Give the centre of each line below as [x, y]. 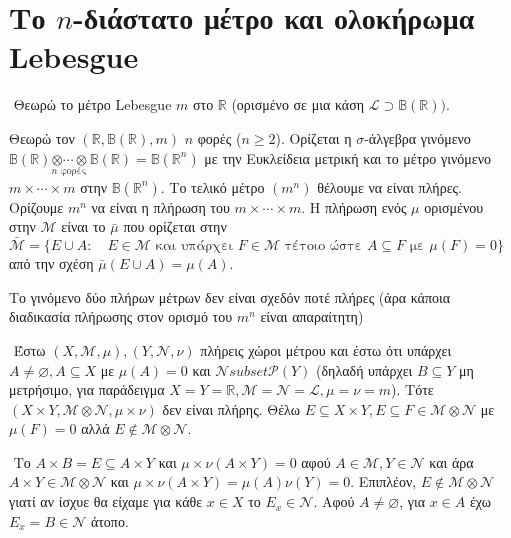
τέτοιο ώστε [323, 246]
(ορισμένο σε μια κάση [298, 104]
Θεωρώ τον [42, 137]
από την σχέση [51, 263]
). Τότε [412, 389]
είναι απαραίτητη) [312, 316]
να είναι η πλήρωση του [160, 206]
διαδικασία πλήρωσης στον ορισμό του [121, 316]
